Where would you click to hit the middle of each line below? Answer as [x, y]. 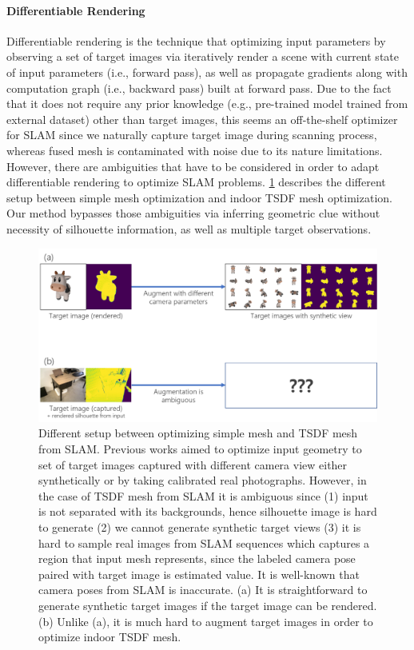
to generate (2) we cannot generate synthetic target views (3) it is [200, 527]
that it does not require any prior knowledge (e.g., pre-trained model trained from [207, 104]
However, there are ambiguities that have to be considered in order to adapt [193, 166]
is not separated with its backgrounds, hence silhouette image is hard [208, 511]
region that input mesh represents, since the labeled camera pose [197, 558]
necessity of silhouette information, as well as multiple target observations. [189, 228]
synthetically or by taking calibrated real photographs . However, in [203, 480]
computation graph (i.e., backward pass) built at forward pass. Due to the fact [199, 88]
